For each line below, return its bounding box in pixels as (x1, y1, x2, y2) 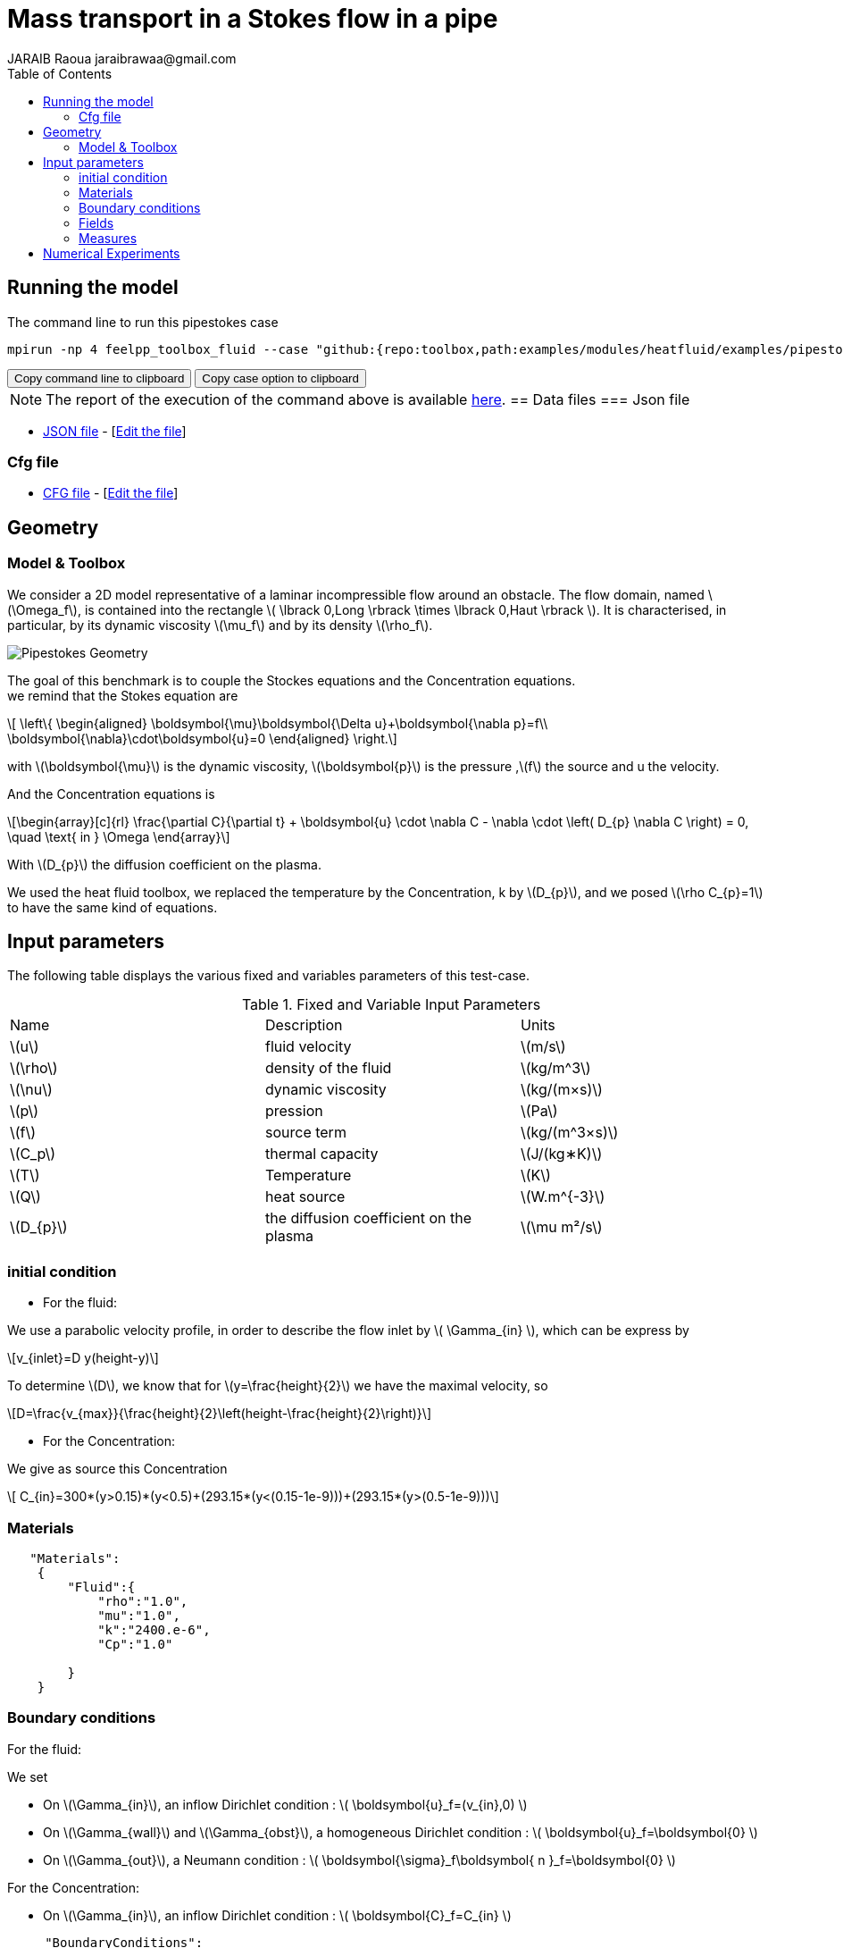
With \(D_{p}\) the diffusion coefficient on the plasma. (7, 856, 321, 872)
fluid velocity (264, 1037, 352, 1056)
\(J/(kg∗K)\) (520, 1145, 603, 1163)
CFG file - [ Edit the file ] (43, 485, 179, 501)
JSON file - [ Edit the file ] (43, 423, 187, 439)
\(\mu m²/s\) (520, 1218, 603, 1237)
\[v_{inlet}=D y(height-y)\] (7, 1350, 159, 1366)
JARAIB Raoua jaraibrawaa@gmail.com (7, 50, 237, 66)
